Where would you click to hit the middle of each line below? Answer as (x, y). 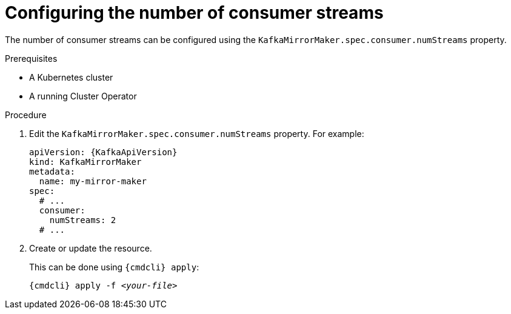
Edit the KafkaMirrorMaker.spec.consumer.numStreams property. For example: (197, 133)
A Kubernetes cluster (71, 77)
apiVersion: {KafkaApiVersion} (103, 152)
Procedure (26, 115)
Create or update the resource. (91, 248)
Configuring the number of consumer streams (194, 13)
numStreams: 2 (83, 220)
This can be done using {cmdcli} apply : (114, 267)
